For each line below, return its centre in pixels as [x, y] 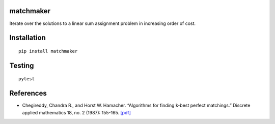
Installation [28, 38]
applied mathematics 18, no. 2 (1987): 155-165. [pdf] [76, 112]
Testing [22, 65]
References [28, 93]
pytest [27, 79]
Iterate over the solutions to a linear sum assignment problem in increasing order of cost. [103, 23]
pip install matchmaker [48, 51]
